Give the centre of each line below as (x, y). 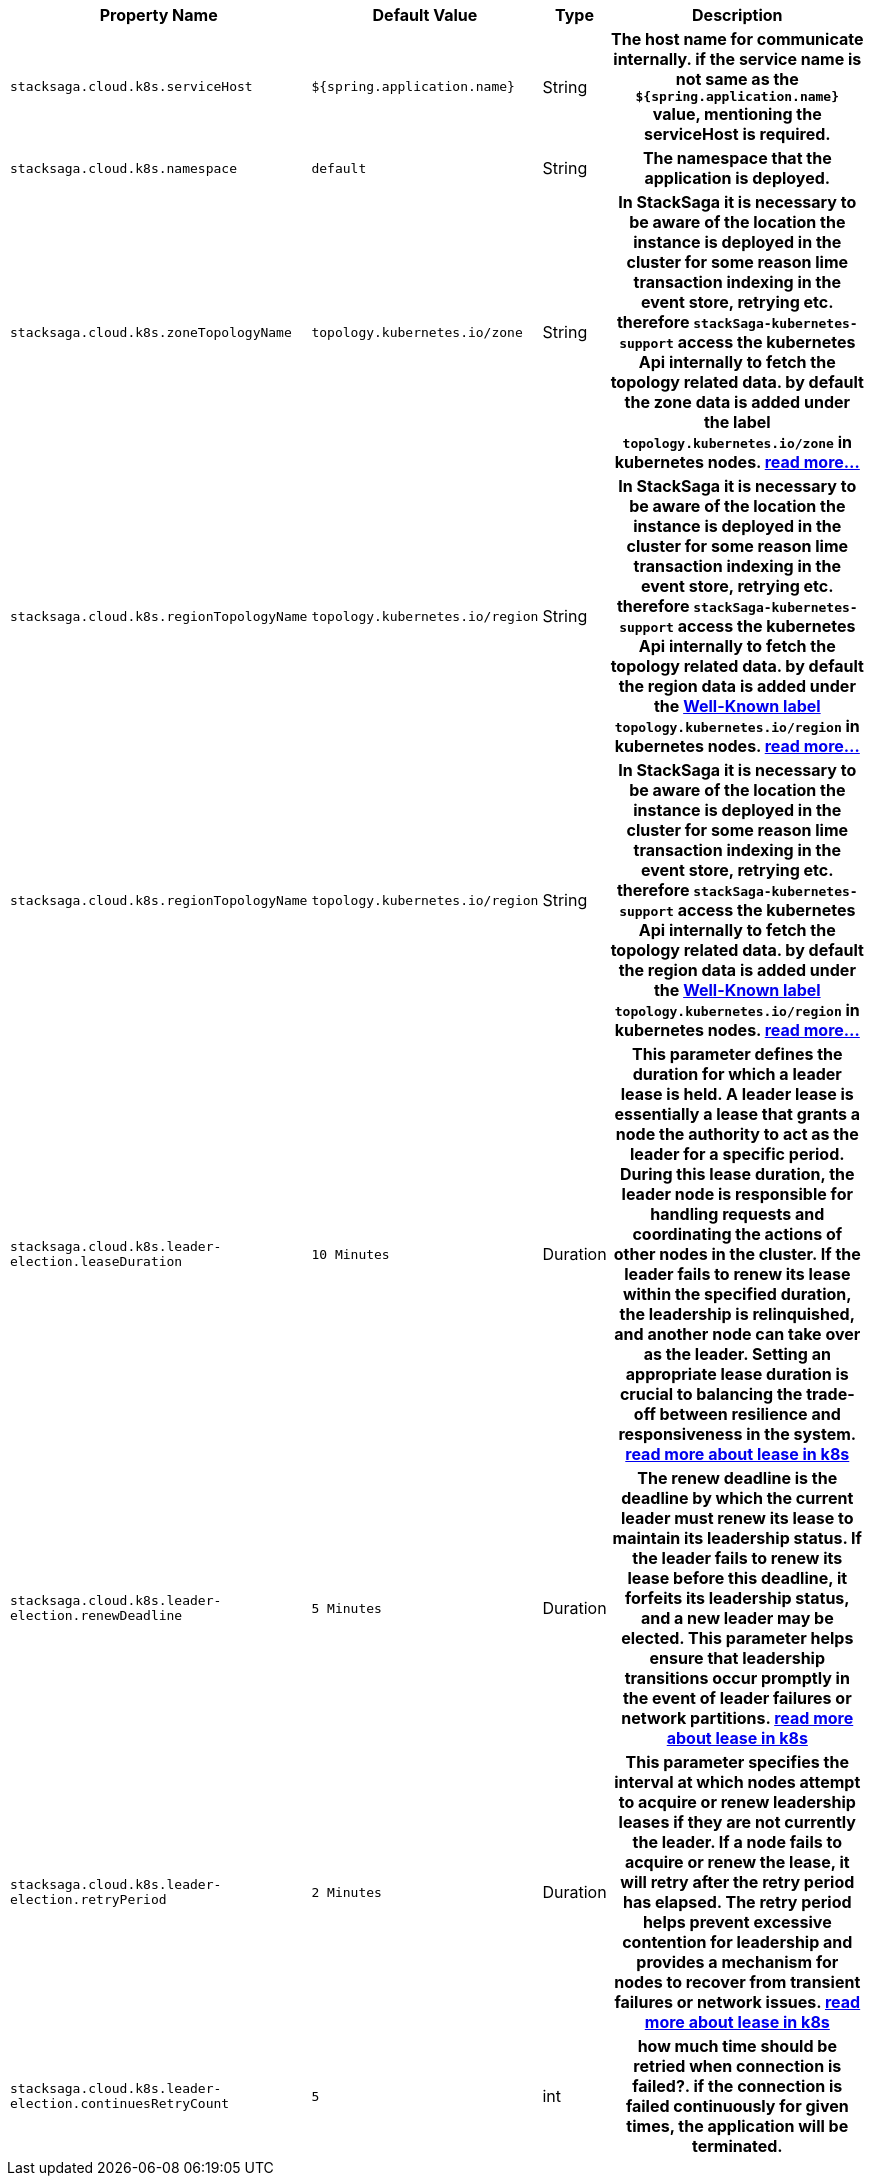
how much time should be (737, 2046)
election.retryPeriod (88, 1899)
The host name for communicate (737, 39)
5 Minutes (346, 1608)
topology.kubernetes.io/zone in (737, 442)
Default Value (425, 15)
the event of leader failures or (737, 1698)
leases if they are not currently (737, 1822)
